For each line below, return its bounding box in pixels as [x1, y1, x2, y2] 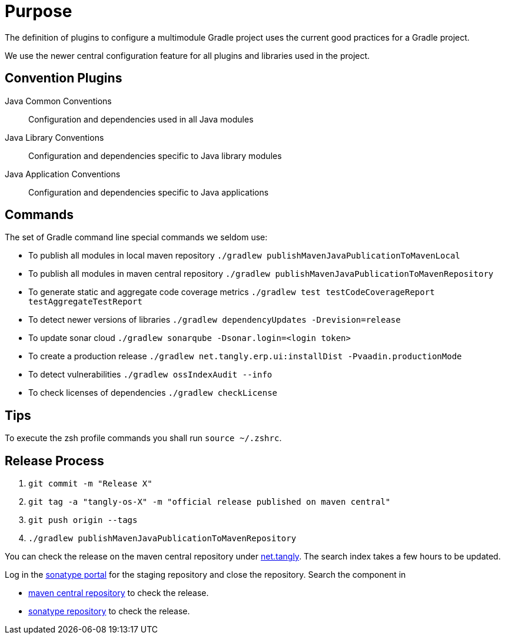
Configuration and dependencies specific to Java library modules [28, 150, 282, 161]
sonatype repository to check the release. [28, 606, 190, 617]
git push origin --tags [28, 515, 138, 525]
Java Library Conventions [5, 132, 104, 143]
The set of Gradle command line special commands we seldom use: [5, 232, 268, 243]
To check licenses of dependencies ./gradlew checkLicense [28, 388, 277, 398]
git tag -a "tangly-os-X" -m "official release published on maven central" [28, 497, 391, 507]
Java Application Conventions [5, 168, 121, 179]
